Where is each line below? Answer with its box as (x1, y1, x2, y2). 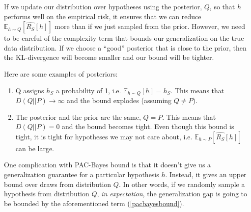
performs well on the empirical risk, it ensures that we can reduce (4, 11, 201, 21)
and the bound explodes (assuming (67, 95, 172, 106)
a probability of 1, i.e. (56, 85, 121, 95)
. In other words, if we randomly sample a (118, 179, 245, 189)
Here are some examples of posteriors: (4, 68, 118, 79)
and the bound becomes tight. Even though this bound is (62, 121, 234, 132)
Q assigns (15, 85, 44, 95)
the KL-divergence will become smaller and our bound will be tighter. (4, 52, 214, 62)
